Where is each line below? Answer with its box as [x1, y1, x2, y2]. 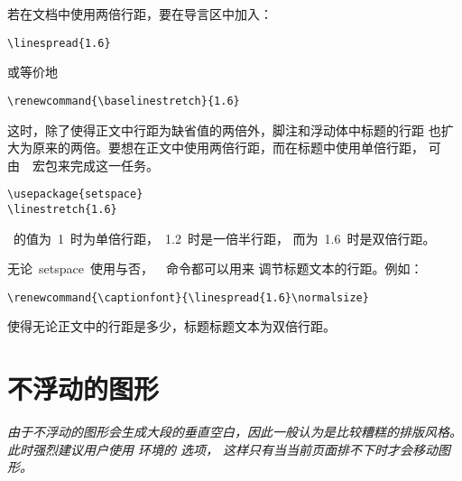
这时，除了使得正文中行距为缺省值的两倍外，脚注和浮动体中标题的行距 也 [7, 120, 441, 139]
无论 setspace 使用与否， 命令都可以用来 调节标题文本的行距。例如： [7, 259, 423, 278]
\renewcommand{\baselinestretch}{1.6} [7, 94, 240, 107]
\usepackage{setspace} [7, 188, 143, 201]
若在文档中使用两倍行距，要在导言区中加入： [7, 5, 273, 23]
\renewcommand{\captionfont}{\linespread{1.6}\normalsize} [7, 291, 369, 304]
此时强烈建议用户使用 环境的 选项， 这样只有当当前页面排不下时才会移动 [7, 439, 439, 458]
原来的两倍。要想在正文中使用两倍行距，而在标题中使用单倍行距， [32, 138, 424, 157]
